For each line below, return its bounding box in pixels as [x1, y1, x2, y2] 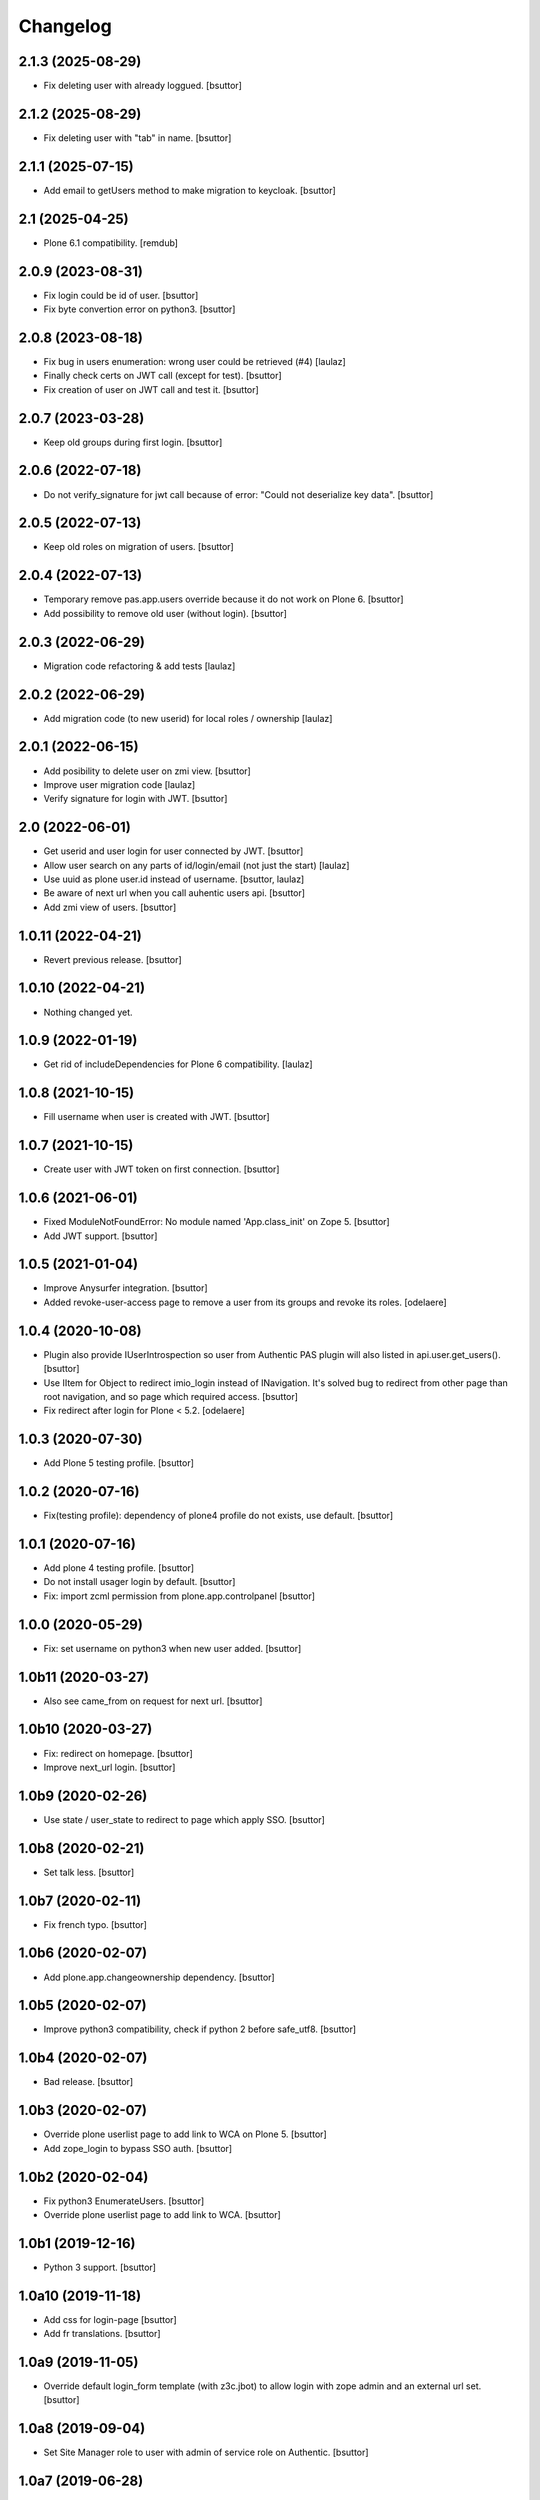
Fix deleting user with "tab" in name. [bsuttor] [43, 131, 232, 144]
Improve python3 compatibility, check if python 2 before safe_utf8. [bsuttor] [43, 2023, 357, 2035]
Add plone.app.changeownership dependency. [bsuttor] [43, 1971, 275, 1983]
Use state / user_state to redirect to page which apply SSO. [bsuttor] [43, 1813, 325, 1825]
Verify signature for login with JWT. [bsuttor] [43, 793, 228, 805]
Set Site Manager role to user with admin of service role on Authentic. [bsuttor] [43, 2446, 369, 2459]
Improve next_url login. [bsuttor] [43, 1761, 176, 1773]
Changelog [18, 15, 112, 37]
